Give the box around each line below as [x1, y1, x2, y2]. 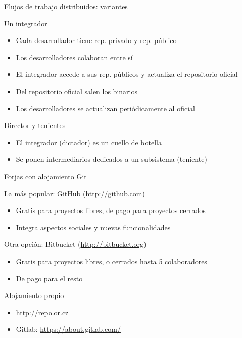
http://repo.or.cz [16, 307, 69, 317]
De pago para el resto [16, 273, 83, 283]
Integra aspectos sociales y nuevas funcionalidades [16, 222, 171, 232]
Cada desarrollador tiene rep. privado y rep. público [16, 35, 177, 46]
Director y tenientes [4, 120, 66, 131]
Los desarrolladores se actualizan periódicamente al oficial [16, 103, 195, 113]
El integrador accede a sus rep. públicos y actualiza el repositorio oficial [16, 69, 238, 79]
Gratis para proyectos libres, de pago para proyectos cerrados [16, 205, 206, 216]
